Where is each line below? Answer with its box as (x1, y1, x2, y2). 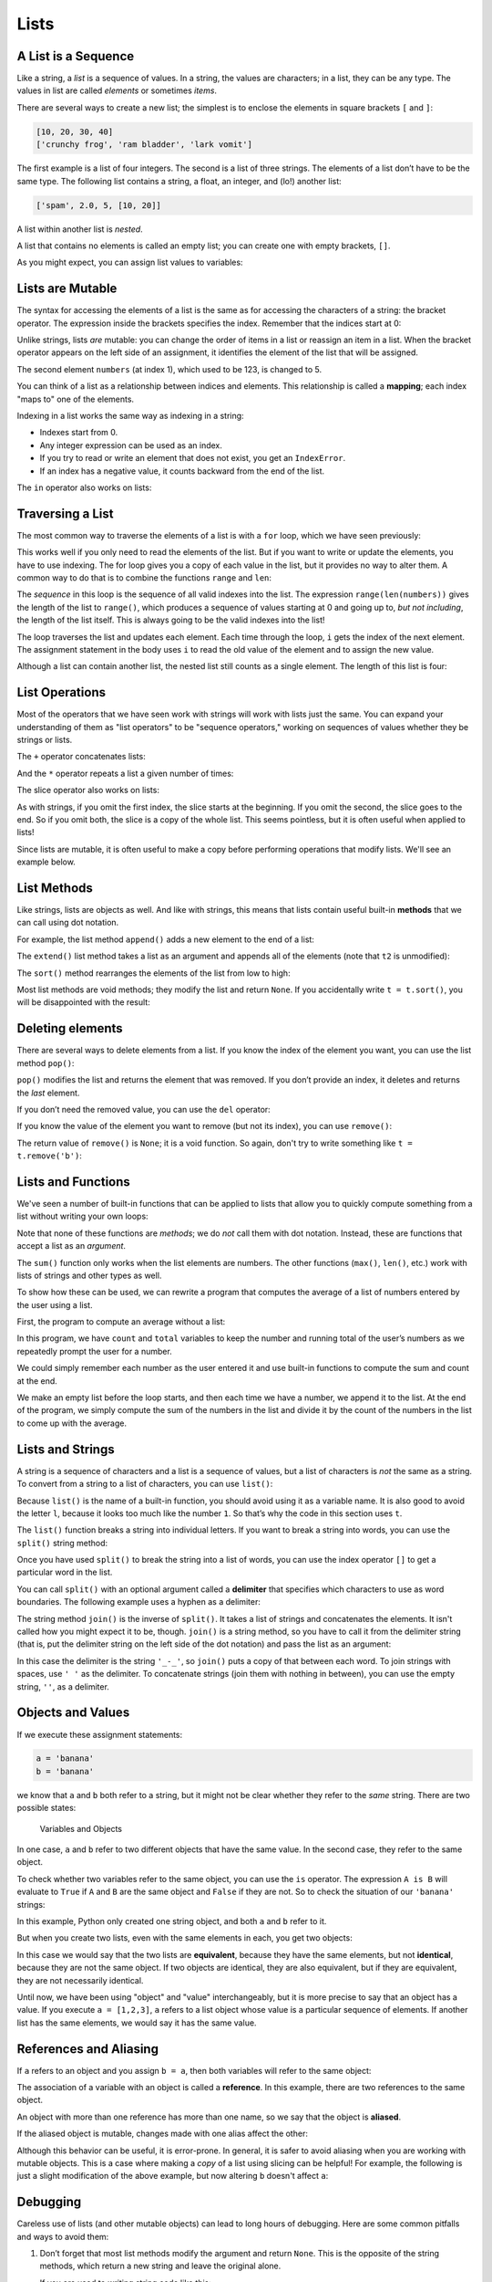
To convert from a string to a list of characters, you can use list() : (16, 1479, 273, 1490)
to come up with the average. (16, 1418, 128, 1429)
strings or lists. (16, 735, 73, 746)
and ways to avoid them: (16, 2231, 109, 2242)
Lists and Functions (16, 1174, 131, 1189)
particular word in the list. (16, 1566, 113, 1578)
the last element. (16, 1087, 80, 1098)
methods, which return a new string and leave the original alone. (39, 2260, 282, 2272)
